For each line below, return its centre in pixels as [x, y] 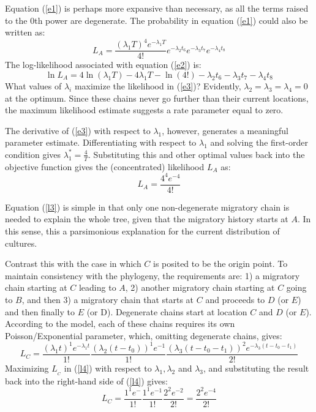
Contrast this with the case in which [73, 264]
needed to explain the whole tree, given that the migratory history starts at [147, 219]
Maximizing [27, 368]
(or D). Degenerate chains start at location [167, 311]
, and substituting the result [256, 368]
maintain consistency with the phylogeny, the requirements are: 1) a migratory [152, 275]
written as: [25, 32]
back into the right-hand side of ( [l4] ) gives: [86, 380]
